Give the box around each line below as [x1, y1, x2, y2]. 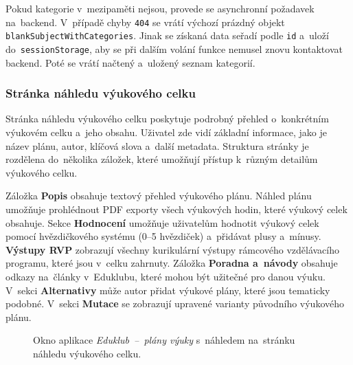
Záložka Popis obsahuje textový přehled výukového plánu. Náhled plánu [5, 188, 312, 203]
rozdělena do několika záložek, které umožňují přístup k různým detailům [5, 152, 318, 166]
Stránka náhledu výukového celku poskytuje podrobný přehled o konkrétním [5, 111, 329, 126]
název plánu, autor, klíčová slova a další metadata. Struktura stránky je [5, 138, 309, 153]
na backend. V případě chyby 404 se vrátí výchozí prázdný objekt [5, 14, 285, 29]
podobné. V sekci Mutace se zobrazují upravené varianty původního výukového [5, 296, 345, 311]
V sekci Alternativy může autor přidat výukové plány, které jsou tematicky [5, 283, 330, 297]
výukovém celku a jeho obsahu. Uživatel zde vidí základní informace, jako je [5, 124, 327, 139]
